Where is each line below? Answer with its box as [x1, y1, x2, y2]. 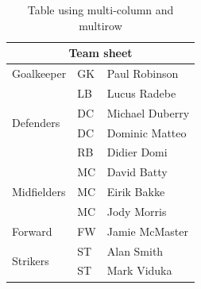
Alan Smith [106, 242, 164, 259]
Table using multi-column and [27, 2, 174, 17]
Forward [12, 222, 52, 239]
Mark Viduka [106, 262, 172, 279]
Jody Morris [106, 202, 167, 219]
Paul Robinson [106, 65, 179, 82]
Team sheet [68, 44, 133, 61]
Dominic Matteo [106, 124, 187, 141]
